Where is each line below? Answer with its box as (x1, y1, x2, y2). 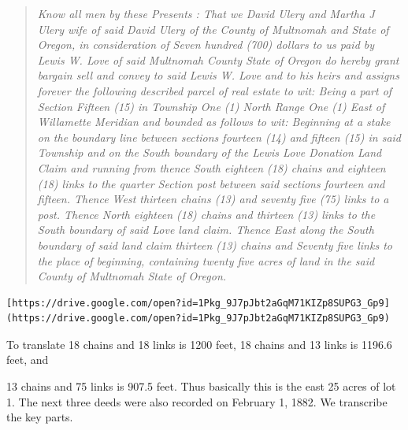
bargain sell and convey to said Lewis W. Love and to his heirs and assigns (37, 67, 399, 83)
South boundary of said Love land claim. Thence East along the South (37, 221, 374, 238)
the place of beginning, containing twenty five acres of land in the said (37, 252, 375, 269)
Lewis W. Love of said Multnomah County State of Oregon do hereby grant (37, 51, 399, 68)
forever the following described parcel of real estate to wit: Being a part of (37, 82, 392, 98)
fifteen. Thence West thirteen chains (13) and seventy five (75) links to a (37, 191, 389, 207)
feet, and (6, 351, 49, 368)
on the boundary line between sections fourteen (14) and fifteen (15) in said (37, 128, 402, 145)
